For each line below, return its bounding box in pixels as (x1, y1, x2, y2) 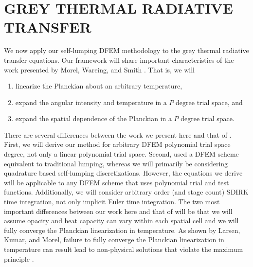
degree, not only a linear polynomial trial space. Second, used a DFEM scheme (4, 149, 239, 159)
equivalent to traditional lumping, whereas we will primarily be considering (4, 158, 228, 168)
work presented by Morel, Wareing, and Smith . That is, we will (4, 64, 195, 74)
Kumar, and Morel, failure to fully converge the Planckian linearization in (4, 234, 224, 245)
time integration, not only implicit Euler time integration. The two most (4, 196, 220, 207)
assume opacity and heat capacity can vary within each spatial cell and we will (4, 215, 239, 226)
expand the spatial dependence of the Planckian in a (15, 113, 172, 124)
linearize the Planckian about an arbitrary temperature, (15, 81, 182, 91)
